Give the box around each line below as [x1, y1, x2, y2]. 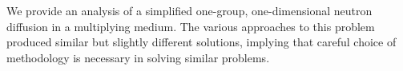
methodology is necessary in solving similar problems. [6, 49, 270, 65]
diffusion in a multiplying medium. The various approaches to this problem [6, 18, 375, 34]
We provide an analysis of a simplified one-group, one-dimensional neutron [6, 2, 373, 18]
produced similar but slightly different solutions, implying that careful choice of [6, 34, 397, 50]
